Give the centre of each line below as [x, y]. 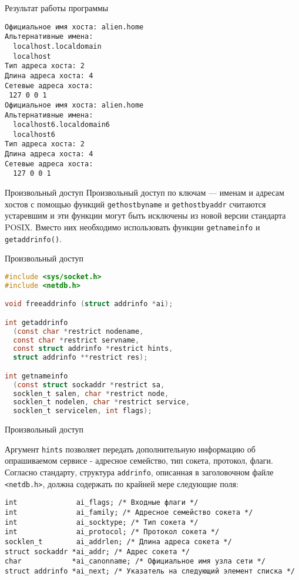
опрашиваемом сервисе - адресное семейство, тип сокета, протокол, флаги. [139, 460]
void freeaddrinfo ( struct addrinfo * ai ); [89, 304]
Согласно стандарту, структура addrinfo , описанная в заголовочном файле [139, 472]
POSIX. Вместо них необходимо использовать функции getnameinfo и [132, 227]
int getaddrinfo [36, 322]
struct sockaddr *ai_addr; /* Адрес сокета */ [97, 551]
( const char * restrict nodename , [78, 331]
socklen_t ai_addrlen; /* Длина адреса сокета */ [118, 542]
